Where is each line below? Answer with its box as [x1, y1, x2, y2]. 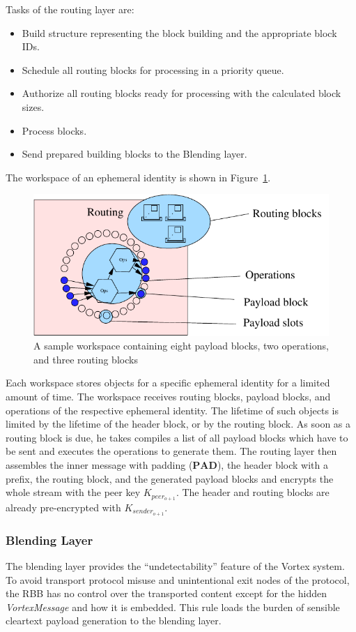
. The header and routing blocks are [176, 485, 330, 499]
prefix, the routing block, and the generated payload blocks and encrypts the [6, 471, 334, 486]
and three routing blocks [33, 352, 138, 366]
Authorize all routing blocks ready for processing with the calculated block [22, 86, 341, 100]
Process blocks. [22, 123, 87, 137]
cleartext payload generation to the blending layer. [6, 613, 222, 628]
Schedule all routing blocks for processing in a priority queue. [22, 62, 284, 77]
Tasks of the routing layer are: [6, 2, 134, 16]
